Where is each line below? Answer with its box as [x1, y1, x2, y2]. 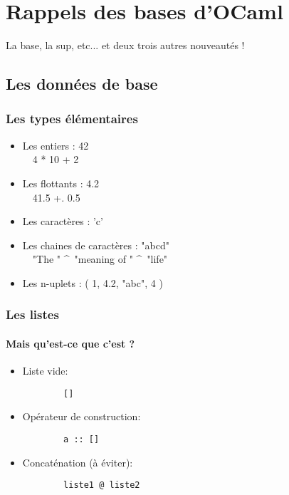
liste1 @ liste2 [63, 480, 140, 491]
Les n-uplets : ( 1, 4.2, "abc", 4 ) [22, 275, 163, 290]
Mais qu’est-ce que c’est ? [6, 335, 135, 350]
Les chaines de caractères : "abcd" [22, 237, 169, 252]
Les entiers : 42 [22, 137, 89, 152]
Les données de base [6, 73, 158, 95]
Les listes [6, 306, 59, 323]
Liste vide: [22, 363, 68, 378]
